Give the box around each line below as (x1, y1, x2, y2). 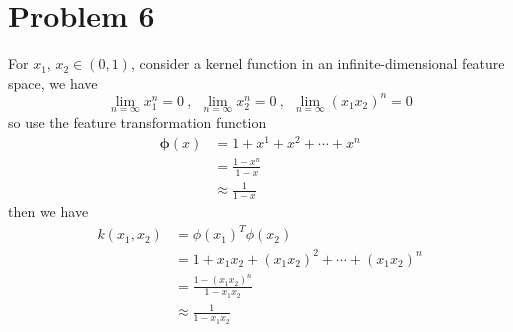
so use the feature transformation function (8, 112, 267, 133)
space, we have (8, 72, 98, 93)
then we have (8, 201, 89, 222)
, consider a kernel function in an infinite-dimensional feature (130, 53, 505, 74)
